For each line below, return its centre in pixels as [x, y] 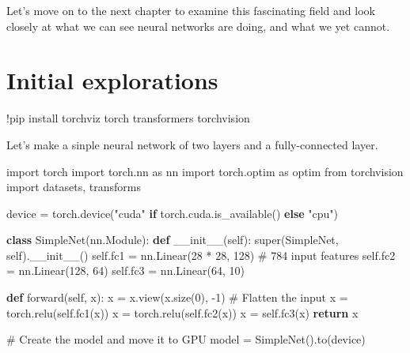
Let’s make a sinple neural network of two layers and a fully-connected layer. [192, 144]
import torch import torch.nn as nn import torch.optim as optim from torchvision [205, 171]
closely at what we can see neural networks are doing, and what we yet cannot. [198, 26]
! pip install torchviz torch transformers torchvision [128, 118]
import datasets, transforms [74, 187]
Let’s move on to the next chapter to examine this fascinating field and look [191, 10]
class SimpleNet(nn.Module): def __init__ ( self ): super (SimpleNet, [173, 240]
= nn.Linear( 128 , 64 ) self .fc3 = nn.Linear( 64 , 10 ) [125, 270]
